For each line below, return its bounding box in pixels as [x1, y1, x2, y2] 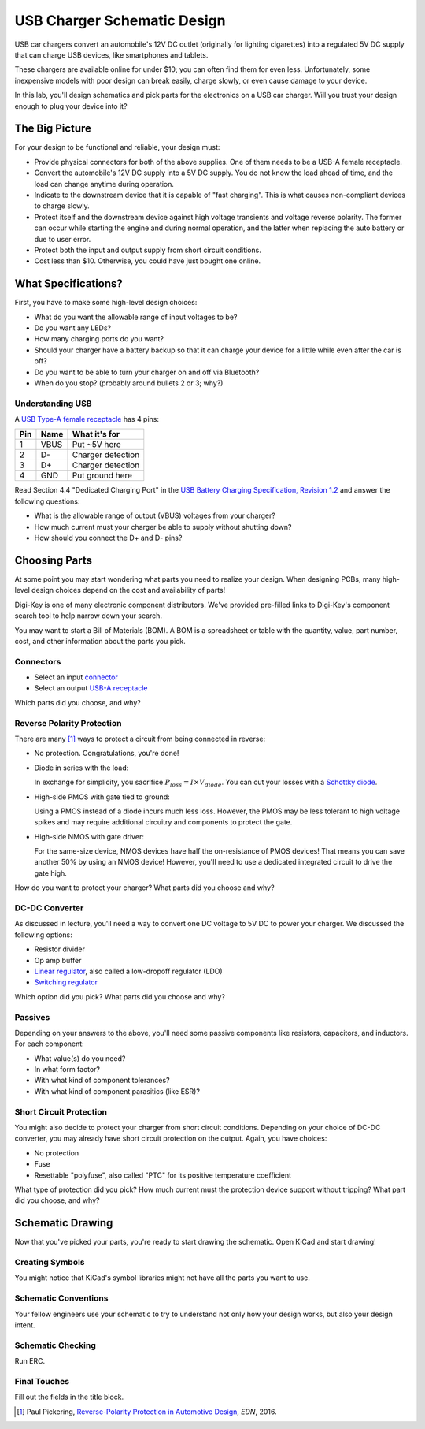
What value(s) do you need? [34, 1053, 126, 1063]
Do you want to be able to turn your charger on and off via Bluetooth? [34, 367, 260, 377]
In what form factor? [34, 1065, 101, 1074]
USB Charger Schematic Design [14, 12, 226, 29]
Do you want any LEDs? [34, 323, 112, 333]
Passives [14, 1011, 50, 1022]
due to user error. [34, 234, 91, 244]
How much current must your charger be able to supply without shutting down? [34, 522, 292, 531]
